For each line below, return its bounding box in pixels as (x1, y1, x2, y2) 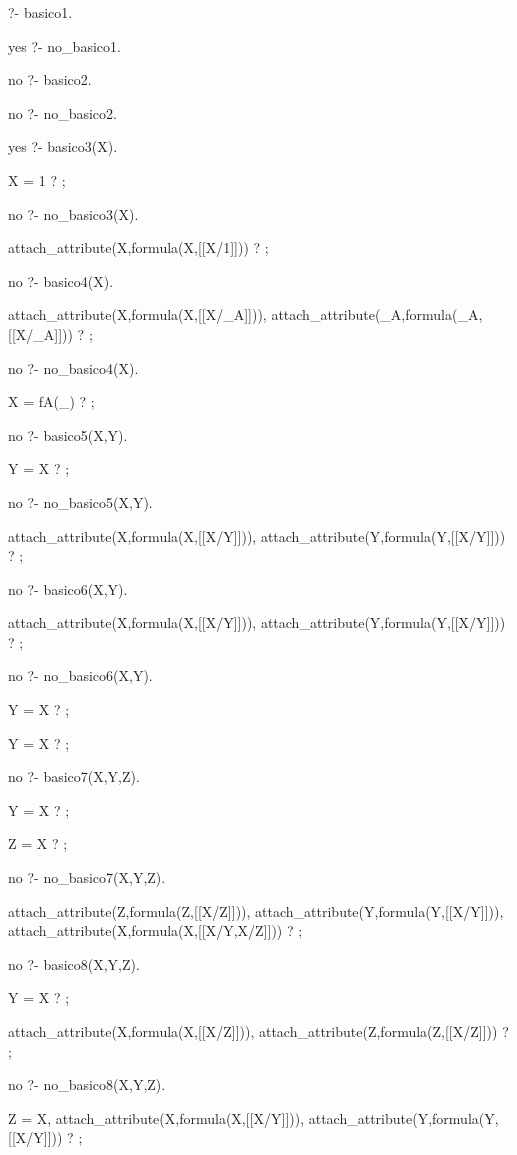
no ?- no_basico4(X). (8, 357, 139, 378)
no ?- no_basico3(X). (8, 203, 139, 224)
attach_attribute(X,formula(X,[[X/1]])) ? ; (8, 237, 269, 258)
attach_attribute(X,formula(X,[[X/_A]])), (8, 304, 267, 325)
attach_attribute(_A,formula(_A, (271, 304, 483, 325)
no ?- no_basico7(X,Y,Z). (8, 867, 166, 888)
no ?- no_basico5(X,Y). (8, 491, 153, 512)
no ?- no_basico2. (8, 102, 117, 123)
